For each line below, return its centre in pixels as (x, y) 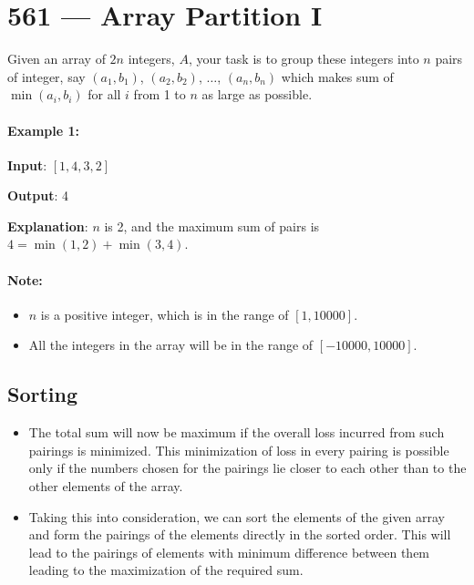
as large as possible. (257, 94)
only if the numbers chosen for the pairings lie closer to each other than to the (247, 468)
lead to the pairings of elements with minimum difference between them (229, 552)
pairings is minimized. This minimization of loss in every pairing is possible (239, 450)
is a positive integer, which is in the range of (165, 314)
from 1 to (160, 94)
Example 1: (43, 130)
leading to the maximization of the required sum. (166, 570)
